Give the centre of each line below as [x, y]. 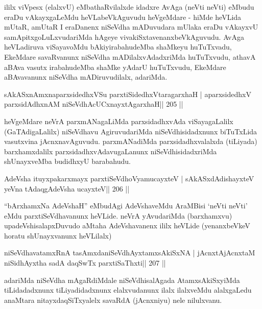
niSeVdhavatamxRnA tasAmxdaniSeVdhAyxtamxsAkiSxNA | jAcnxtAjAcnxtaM [130, 253]
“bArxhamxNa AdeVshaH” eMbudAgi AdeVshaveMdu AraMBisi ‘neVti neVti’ [126, 206]
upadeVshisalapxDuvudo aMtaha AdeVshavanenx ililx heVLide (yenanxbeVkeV [127, 225]
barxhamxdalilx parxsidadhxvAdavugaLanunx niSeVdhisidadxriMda [111, 151]
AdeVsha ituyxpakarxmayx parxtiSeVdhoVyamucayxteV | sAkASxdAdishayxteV [129, 178]
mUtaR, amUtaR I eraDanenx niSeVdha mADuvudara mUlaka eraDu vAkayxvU [131, 27]
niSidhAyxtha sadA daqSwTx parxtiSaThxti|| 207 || [85, 263]
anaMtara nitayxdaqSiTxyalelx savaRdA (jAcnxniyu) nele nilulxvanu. [113, 300]
